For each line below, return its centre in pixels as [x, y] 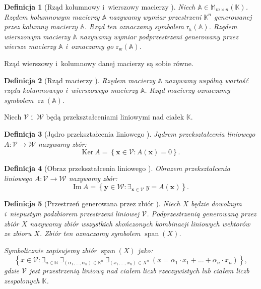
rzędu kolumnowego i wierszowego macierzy [71, 90]
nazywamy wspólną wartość [206, 80]
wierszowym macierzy [37, 36]
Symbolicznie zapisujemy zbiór [50, 250]
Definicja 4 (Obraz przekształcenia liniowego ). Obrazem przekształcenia [117, 168]
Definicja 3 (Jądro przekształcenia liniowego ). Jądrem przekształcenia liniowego [130, 133]
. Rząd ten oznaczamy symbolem [134, 26]
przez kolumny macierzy [41, 26]
